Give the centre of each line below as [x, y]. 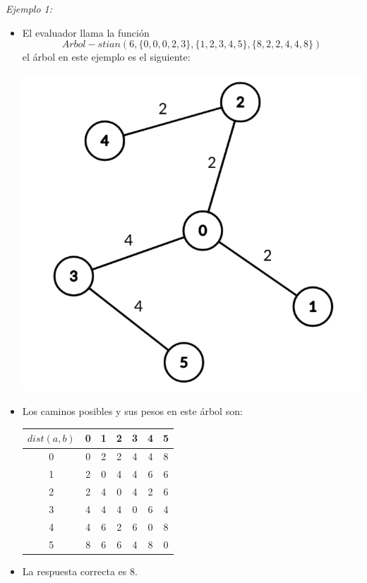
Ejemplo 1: [29, 8]
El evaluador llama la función [86, 32]
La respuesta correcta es [74, 571]
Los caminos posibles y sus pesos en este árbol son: [132, 411]
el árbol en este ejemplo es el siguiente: [106, 57]
